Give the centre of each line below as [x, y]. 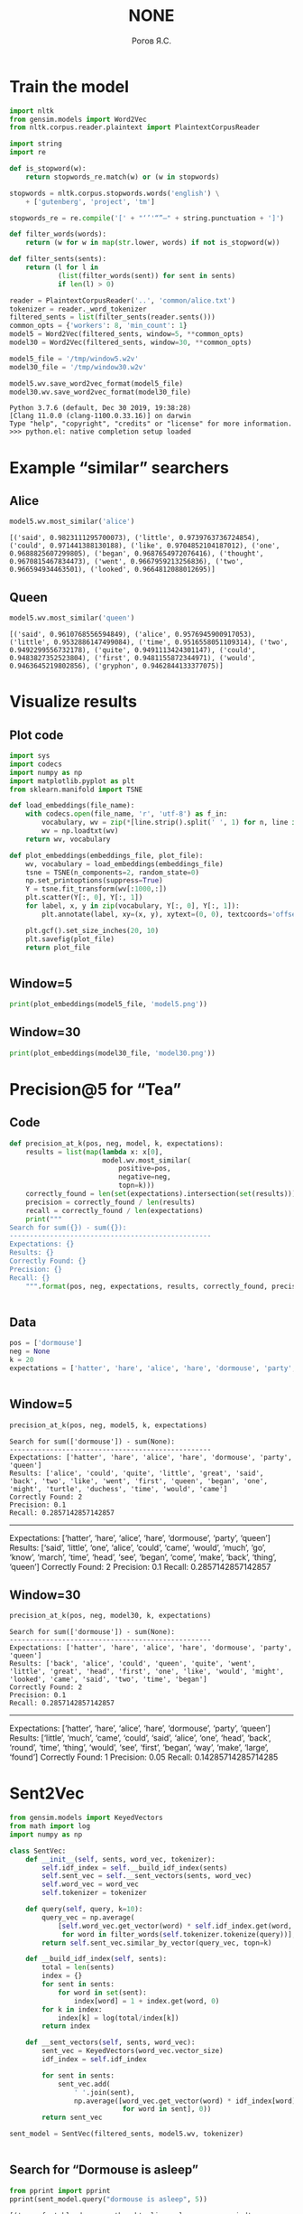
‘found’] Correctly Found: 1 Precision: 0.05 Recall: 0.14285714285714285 [144, 1757]
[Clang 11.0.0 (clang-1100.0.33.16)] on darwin [101, 416]
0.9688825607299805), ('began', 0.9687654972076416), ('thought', [137, 554]
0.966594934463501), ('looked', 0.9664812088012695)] [113, 570]
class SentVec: [38, 1851]
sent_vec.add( [84, 2084]
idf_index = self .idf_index [94, 2060]
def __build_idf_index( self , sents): [96, 1959]
